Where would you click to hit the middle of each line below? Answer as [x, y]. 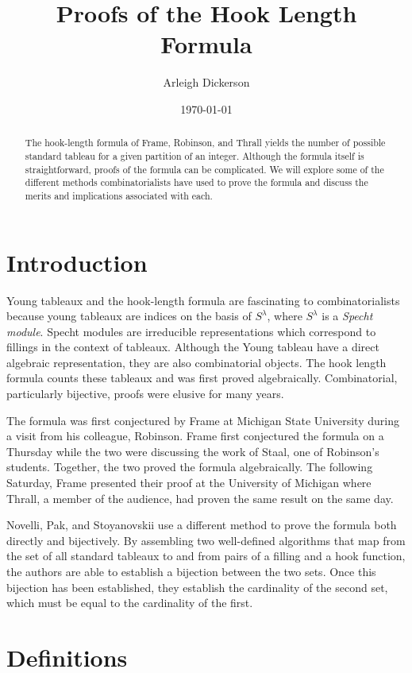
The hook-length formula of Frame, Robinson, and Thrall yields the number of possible [205, 143]
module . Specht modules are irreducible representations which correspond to [191, 331]
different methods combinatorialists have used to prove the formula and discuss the [196, 182]
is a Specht [347, 316]
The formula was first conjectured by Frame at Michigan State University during [203, 420]
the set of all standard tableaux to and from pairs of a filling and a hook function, [206, 556]
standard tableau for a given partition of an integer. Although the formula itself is [194, 155]
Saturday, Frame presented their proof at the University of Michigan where [189, 483]
